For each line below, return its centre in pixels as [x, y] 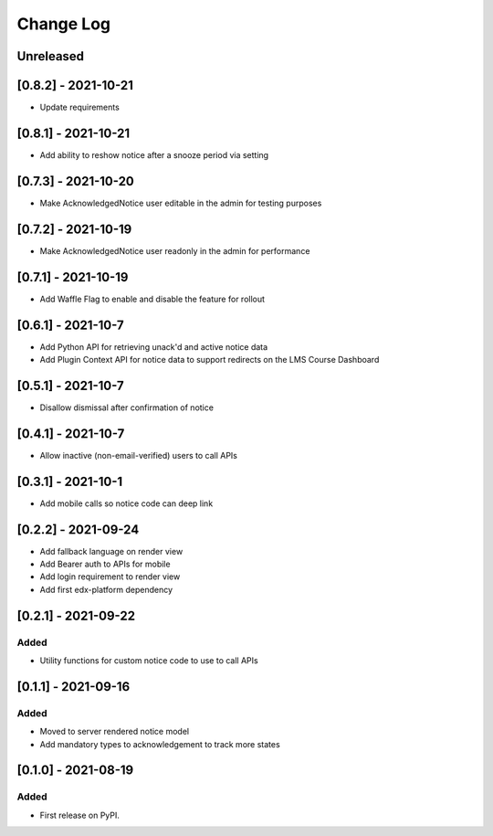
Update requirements [80, 107]
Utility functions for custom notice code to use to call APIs [149, 660]
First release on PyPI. [80, 815]
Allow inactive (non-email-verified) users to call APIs [138, 455]
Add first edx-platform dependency [106, 589]
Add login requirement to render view [110, 577]
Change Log [64, 24]
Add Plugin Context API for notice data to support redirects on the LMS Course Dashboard [210, 360]
